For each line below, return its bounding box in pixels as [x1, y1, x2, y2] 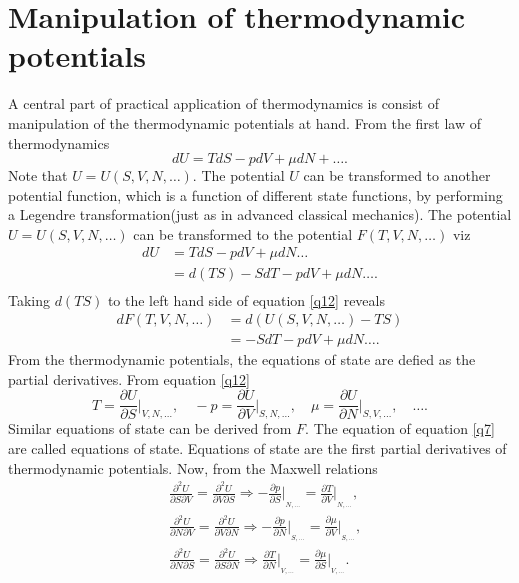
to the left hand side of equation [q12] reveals [107, 289, 385, 310]
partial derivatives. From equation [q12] [8, 368, 250, 389]
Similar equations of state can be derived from [8, 418, 292, 439]
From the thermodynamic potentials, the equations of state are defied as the [8, 349, 476, 370]
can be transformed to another [303, 165, 491, 186]
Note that [8, 165, 68, 186]
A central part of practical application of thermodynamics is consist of [8, 93, 439, 114]
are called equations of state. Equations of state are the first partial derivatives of [8, 438, 507, 459]
